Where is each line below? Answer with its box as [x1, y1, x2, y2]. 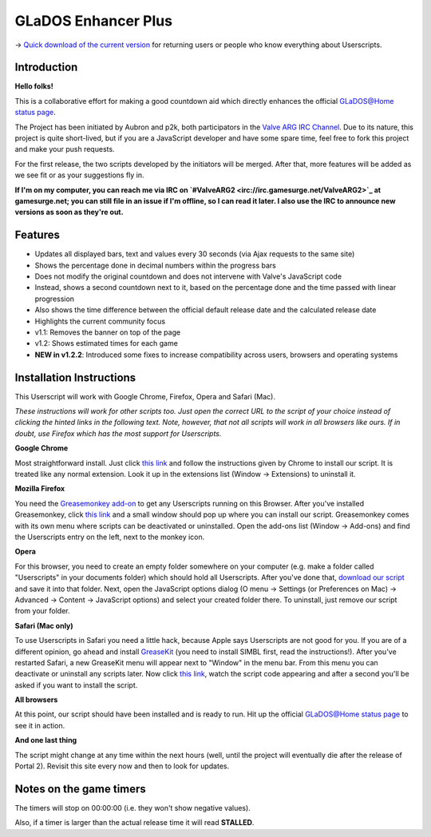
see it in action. [14, 720, 65, 730]
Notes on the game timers [14, 782, 147, 795]
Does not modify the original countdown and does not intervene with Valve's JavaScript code [34, 272, 342, 281]
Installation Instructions [14, 371, 136, 384]
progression [34, 294, 75, 303]
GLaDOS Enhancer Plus [14, 12, 173, 30]
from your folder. [14, 606, 71, 616]
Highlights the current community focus [34, 316, 166, 326]
